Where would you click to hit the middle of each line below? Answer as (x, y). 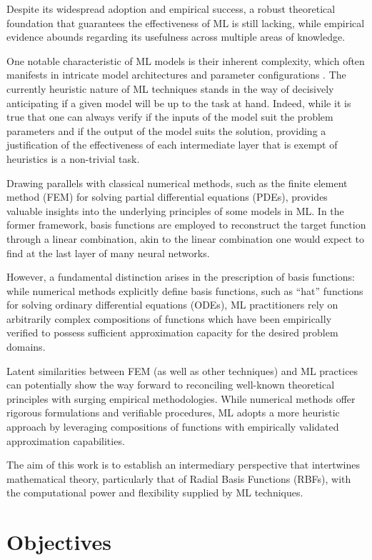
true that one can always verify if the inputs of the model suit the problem (170, 117)
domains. (26, 347)
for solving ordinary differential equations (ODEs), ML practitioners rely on (172, 305)
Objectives (59, 542)
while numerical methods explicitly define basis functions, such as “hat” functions (185, 290)
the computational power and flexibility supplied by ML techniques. (155, 492)
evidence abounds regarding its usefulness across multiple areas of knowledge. (176, 37)
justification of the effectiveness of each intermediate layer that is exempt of (172, 145)
